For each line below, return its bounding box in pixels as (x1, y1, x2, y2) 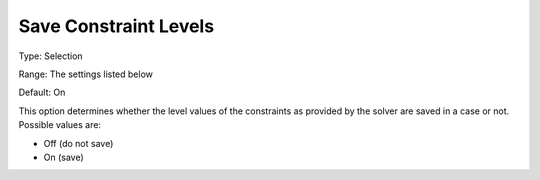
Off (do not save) (43, 137, 114, 149)
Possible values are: (18, 119, 102, 131)
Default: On (18, 86, 66, 99)
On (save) (43, 151, 84, 163)
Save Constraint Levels (18, 15, 215, 37)
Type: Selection (18, 50, 84, 62)
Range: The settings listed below (18, 68, 154, 80)
